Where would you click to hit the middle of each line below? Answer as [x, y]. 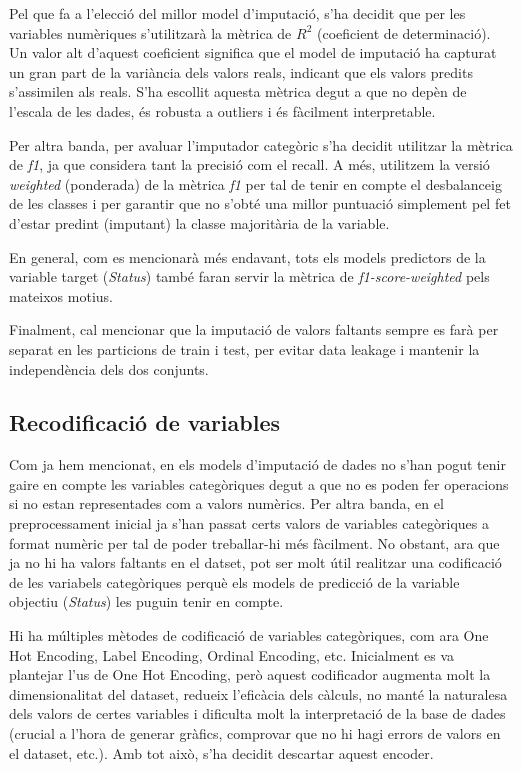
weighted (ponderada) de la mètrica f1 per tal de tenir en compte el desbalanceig [255, 183]
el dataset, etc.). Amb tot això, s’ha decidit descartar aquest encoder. [221, 752]
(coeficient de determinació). [403, 32]
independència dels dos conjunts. [109, 368]
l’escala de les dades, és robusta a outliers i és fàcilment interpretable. [222, 110]
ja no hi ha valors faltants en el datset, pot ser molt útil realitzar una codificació [255, 562]
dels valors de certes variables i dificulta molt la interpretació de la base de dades [257, 713]
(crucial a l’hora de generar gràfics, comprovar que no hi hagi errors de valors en [255, 733]
